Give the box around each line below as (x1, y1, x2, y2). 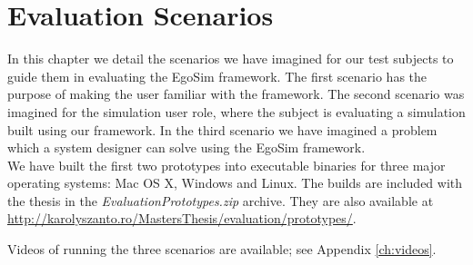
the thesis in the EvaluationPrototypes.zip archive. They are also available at (7, 191, 434, 210)
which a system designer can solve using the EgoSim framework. (7, 138, 366, 157)
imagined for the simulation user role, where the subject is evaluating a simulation (7, 102, 466, 121)
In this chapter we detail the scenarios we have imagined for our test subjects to (7, 49, 454, 68)
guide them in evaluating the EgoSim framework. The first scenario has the (7, 66, 428, 85)
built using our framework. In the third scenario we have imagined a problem (7, 120, 438, 139)
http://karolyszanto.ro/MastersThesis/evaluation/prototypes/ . (7, 209, 357, 228)
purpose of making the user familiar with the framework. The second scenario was (7, 84, 465, 103)
